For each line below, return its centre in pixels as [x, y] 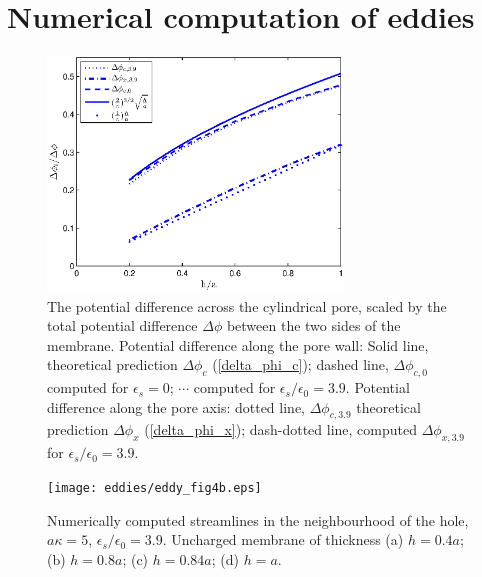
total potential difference [122, 325]
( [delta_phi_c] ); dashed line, [300, 364]
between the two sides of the [313, 325]
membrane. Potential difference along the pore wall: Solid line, [238, 344]
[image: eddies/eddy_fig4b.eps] [154, 487]
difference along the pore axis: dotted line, [176, 406]
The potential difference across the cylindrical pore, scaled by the [247, 305]
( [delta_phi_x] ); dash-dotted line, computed [281, 429]
